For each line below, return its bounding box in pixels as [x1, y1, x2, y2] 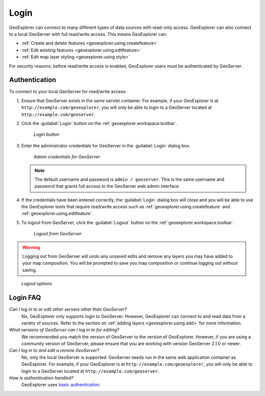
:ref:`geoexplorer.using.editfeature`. [21, 211, 93, 217]
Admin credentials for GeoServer [33, 154, 101, 160]
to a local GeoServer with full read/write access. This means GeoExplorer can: [9, 31, 167, 37]
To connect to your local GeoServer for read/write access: [9, 89, 127, 95]
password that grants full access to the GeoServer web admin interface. [34, 183, 180, 189]
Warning [22, 244, 40, 250]
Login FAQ [9, 294, 41, 302]
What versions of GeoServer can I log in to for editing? [9, 327, 120, 333]
